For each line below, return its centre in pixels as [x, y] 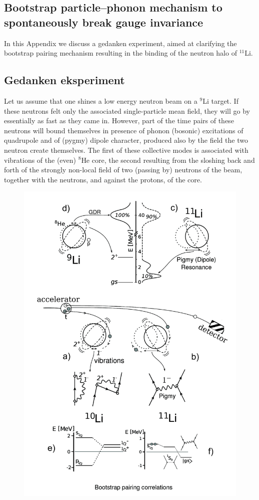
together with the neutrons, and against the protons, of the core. [103, 179]
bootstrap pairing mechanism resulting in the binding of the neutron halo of [120, 53]
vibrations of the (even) [40, 160]
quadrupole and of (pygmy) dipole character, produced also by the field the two [126, 140]
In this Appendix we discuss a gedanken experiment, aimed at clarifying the [120, 43]
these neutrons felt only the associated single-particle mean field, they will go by [127, 110]
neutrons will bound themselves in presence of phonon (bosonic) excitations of [124, 130]
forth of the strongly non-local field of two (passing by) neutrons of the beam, [123, 170]
